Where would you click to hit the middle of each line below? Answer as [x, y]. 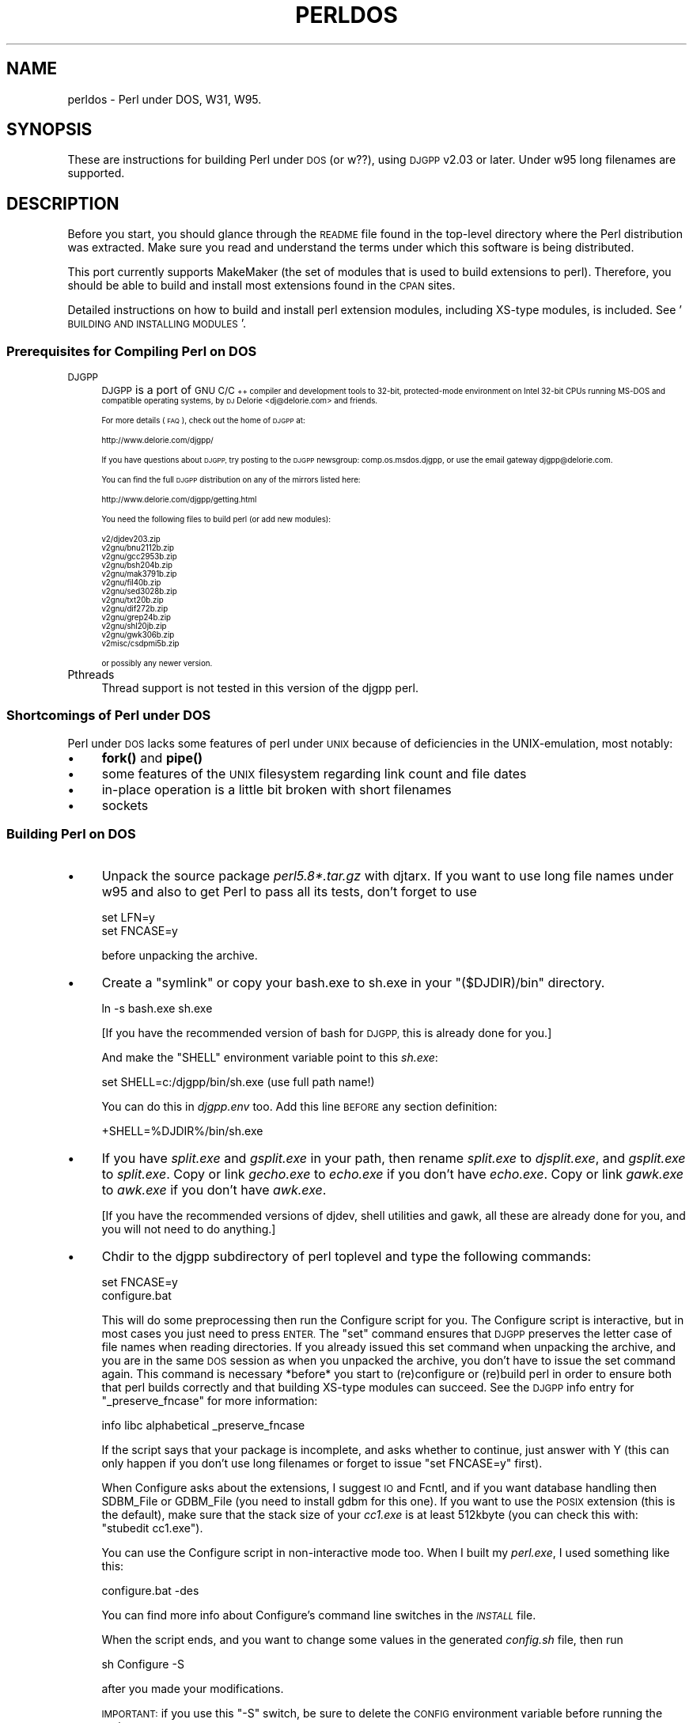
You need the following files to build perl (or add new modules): [216, 520]
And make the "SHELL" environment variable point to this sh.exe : [270, 1057]
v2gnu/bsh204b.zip [137, 566]
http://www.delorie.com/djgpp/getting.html [179, 500]
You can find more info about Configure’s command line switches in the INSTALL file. [319, 1615]
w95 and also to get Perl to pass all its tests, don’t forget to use [289, 891]
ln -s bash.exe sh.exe [157, 1008]
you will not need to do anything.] [189, 1229]
